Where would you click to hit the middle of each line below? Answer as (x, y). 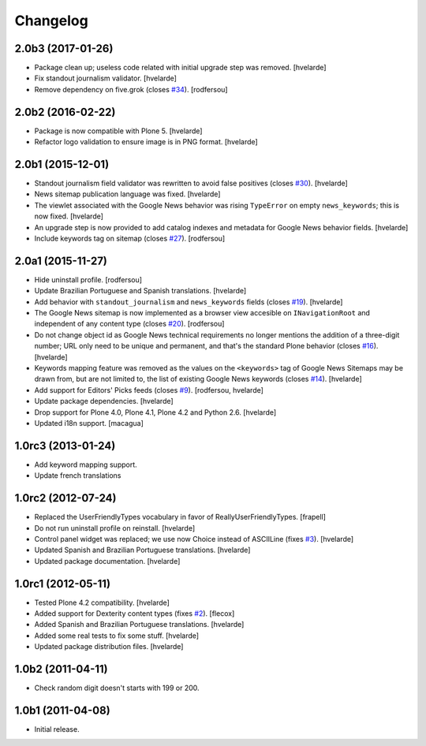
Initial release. (57, 729)
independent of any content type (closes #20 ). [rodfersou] (129, 324)
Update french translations (78, 476)
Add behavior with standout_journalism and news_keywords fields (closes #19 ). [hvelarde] (189, 302)
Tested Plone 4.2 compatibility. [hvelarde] (102, 602)
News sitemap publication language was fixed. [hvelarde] (127, 194)
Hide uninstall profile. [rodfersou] (88, 279)
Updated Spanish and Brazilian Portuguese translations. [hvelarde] (142, 550)
